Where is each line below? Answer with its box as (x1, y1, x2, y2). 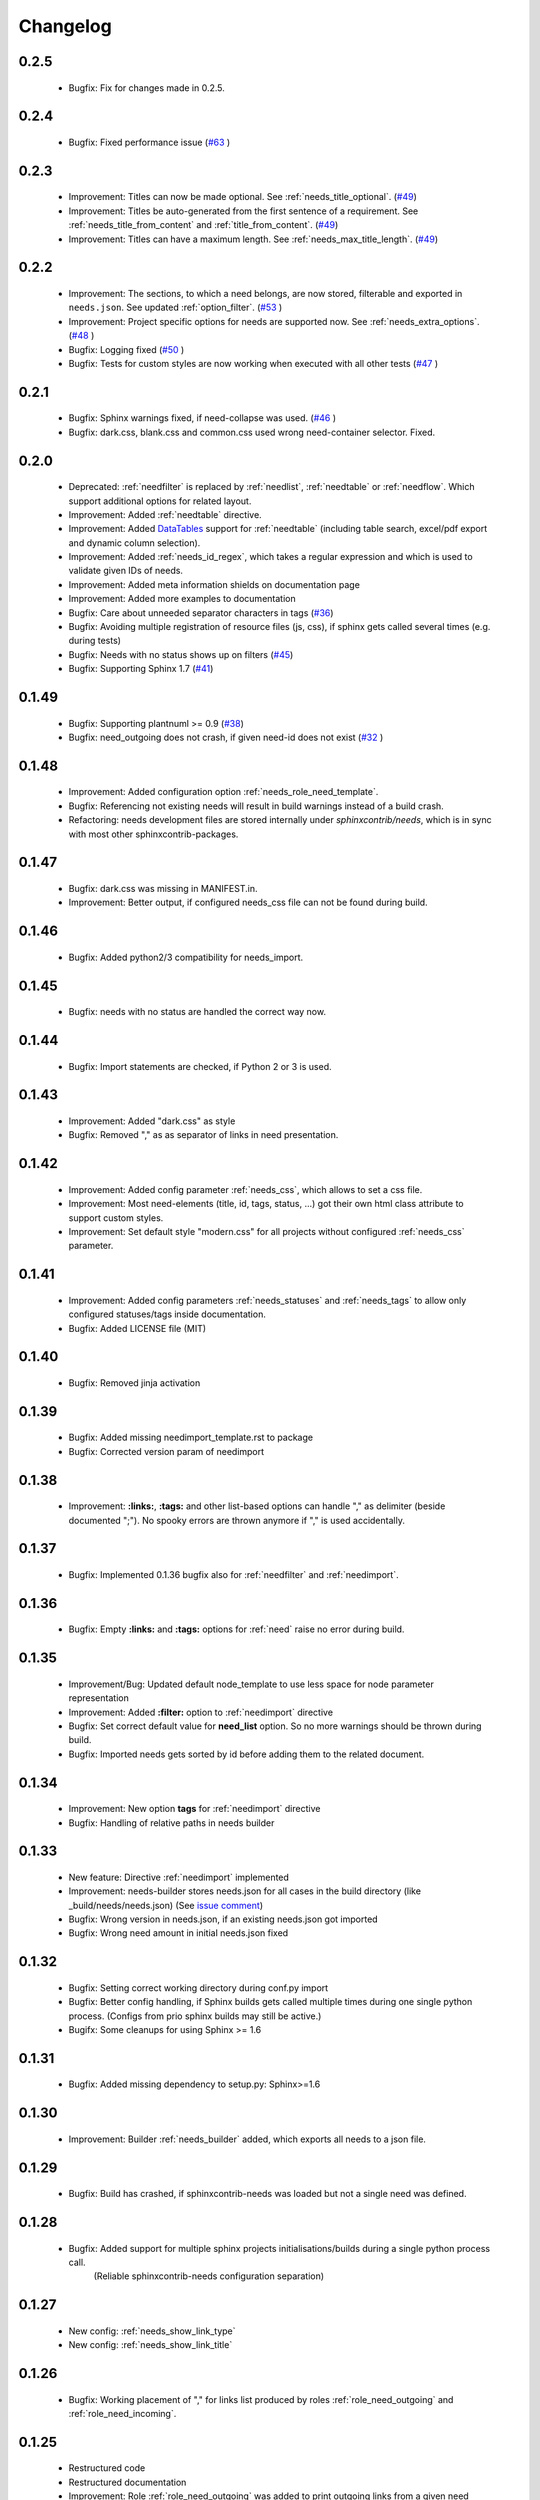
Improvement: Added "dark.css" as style (68, 1115, 236, 1127)
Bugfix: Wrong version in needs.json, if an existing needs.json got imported (68, 1913, 379, 1925)
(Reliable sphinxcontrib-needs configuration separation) (93, 2270, 325, 2282)
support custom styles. (68, 1211, 164, 1224)
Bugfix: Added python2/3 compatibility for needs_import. (68, 951, 304, 963)
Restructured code (68, 2462, 146, 2474)
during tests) (68, 635, 122, 647)
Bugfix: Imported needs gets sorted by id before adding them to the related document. (68, 1748, 425, 1760)
